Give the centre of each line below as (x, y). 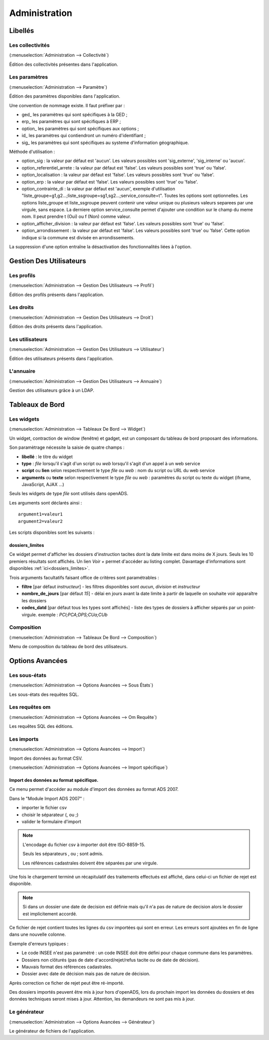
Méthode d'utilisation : (32, 152)
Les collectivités (29, 45)
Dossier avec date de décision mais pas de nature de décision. (86, 974)
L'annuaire (22, 371)
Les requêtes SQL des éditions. (41, 726)
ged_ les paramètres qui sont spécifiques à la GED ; (75, 115)
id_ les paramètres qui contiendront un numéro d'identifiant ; (84, 136)
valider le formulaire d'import (52, 822)
